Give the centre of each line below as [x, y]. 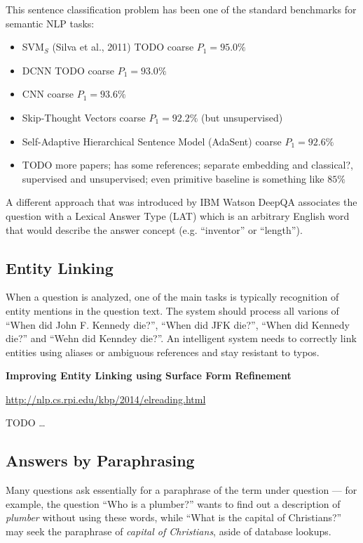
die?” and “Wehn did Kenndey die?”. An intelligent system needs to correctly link [181, 338]
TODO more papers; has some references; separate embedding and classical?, [188, 165]
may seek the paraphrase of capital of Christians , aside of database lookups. [169, 531]
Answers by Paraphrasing [100, 460]
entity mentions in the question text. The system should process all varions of [172, 310]
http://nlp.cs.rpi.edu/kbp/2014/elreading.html [106, 399]
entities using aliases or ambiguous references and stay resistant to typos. [163, 352]
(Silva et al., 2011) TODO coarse [123, 47]
